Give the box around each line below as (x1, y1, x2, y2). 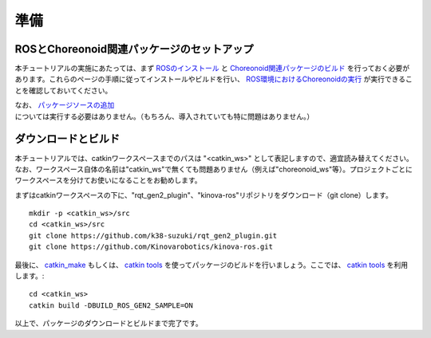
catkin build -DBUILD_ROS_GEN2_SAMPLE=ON (29, 301, 193, 310)
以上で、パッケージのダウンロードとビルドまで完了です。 (14, 319, 203, 328)
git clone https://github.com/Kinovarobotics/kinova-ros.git (29, 242, 273, 251)
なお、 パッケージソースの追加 (14, 100, 115, 110)
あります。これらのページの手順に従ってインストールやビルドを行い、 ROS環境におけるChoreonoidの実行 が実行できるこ (14, 74, 413, 84)
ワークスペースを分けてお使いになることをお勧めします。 (14, 175, 203, 185)
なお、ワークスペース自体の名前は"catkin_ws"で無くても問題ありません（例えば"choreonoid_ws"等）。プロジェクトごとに (14, 164, 413, 174)
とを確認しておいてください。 (14, 85, 113, 95)
